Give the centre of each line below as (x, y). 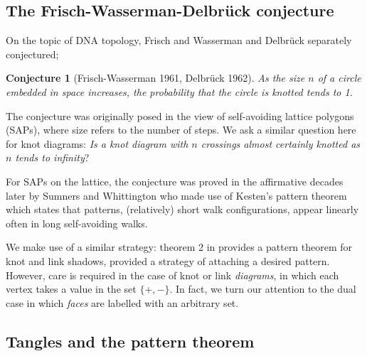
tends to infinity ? (52, 157)
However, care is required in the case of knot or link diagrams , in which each (172, 275)
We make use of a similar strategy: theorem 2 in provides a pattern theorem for (179, 247)
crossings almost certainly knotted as (281, 143)
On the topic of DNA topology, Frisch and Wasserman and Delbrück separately (179, 40)
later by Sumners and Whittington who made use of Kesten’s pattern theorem (176, 195)
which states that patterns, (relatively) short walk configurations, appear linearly (182, 209)
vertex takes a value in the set (71, 289)
